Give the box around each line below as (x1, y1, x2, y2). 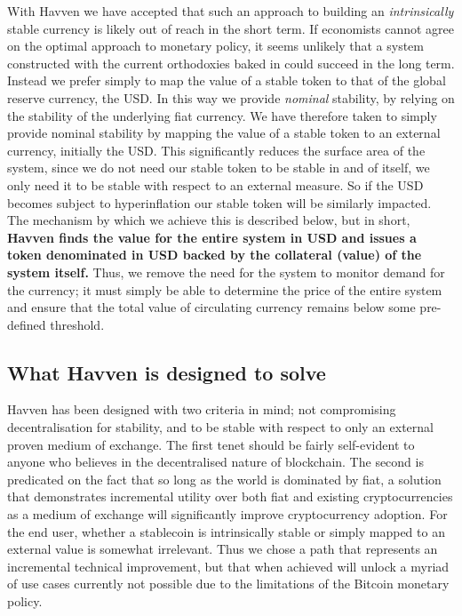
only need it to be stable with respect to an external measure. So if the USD (7, 175, 424, 194)
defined (7, 315, 46, 333)
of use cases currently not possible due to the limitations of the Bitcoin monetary (7, 574, 450, 593)
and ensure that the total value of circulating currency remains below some (7, 298, 416, 316)
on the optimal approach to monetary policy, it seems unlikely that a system (7, 36, 424, 55)
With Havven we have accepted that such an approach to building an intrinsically (7, 2, 454, 20)
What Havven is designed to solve (7, 358, 326, 386)
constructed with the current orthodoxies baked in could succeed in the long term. (7, 53, 455, 72)
